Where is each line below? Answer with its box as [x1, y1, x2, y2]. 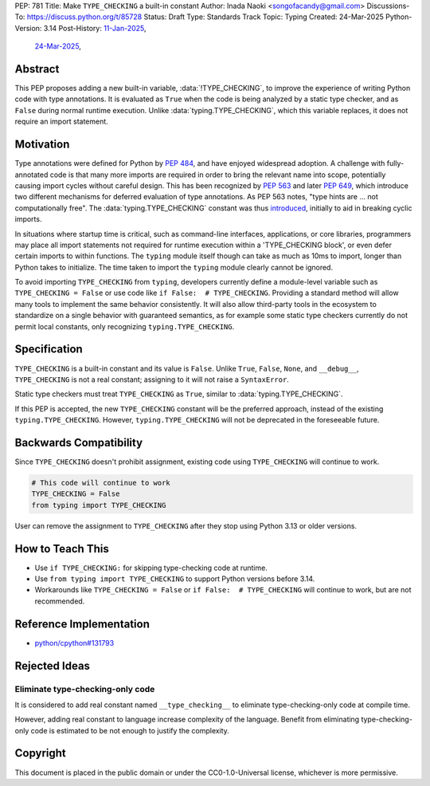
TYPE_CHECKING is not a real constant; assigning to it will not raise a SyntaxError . [14, 375, 290, 384]
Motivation [14, 138, 70, 151]
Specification [14, 343, 83, 356]
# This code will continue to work [31, 478, 170, 487]
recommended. [34, 596, 85, 606]
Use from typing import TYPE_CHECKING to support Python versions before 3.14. [34, 574, 315, 584]
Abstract [14, 62, 60, 76]
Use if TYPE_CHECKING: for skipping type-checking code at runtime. [34, 563, 268, 572]
